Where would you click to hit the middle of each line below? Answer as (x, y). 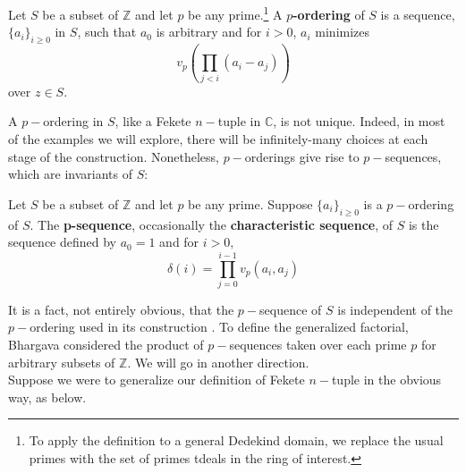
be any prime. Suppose (250, 203)
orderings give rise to (302, 156)
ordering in (73, 121)
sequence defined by (63, 242)
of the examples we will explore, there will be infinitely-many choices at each (218, 138)
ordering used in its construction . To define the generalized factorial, (219, 327)
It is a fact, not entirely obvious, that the (121, 309)
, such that (107, 32)
